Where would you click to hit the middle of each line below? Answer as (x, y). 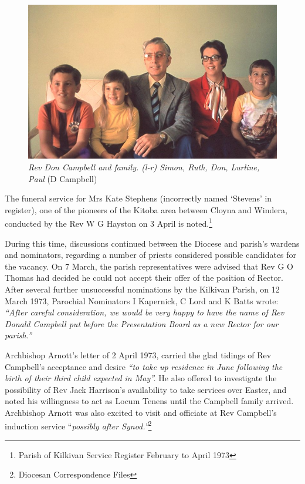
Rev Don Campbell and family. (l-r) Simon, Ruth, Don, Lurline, (144, 167)
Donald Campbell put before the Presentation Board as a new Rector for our (142, 323)
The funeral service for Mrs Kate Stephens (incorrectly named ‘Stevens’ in (138, 198)
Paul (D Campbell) (63, 178)
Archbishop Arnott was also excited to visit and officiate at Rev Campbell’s (141, 412)
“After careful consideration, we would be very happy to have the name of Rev (145, 312)
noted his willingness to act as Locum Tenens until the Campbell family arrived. (149, 401)
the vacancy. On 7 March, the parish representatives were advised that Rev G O (149, 266)
